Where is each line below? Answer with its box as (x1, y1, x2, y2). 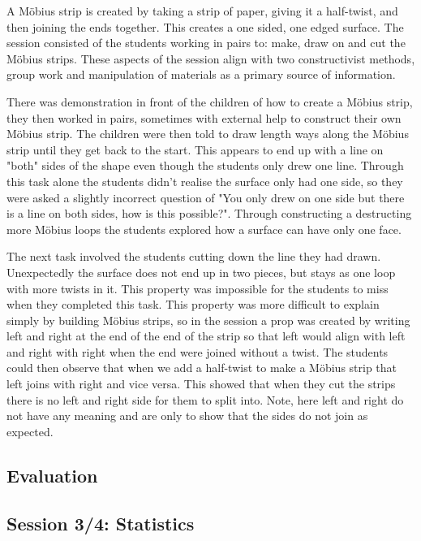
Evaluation (6, 462, 98, 487)
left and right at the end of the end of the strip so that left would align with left (6, 327, 406, 344)
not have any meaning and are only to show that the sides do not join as (6, 407, 368, 424)
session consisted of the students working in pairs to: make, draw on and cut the (6, 34, 406, 51)
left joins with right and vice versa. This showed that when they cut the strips (6, 375, 396, 392)
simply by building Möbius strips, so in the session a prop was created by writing (6, 311, 410, 328)
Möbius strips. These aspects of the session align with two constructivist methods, (6, 50, 415, 67)
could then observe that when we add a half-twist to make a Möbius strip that (6, 359, 397, 376)
